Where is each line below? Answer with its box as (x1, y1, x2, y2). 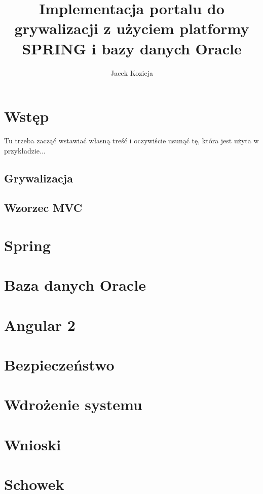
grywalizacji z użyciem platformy (14, 18, 249, 39)
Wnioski (4, 434, 61, 454)
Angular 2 (4, 314, 76, 335)
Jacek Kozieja (110, 67, 153, 78)
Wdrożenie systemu (4, 394, 142, 415)
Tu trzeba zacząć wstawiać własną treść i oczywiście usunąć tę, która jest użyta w (4, 135, 259, 146)
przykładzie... (4, 145, 46, 156)
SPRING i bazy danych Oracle (22, 38, 242, 58)
